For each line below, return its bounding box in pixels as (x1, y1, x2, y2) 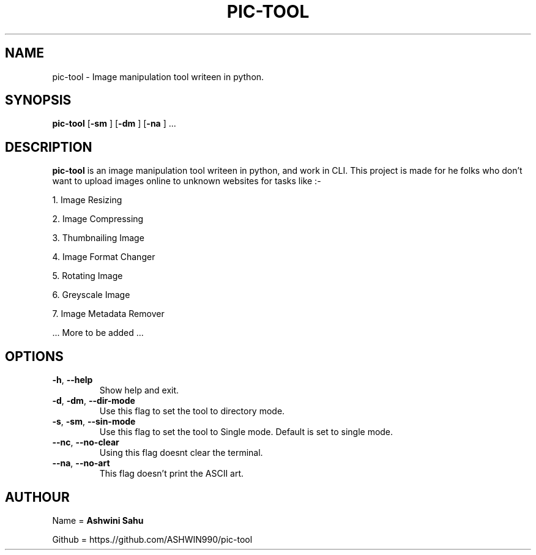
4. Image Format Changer (52, 251, 155, 263)
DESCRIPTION (5, 139, 92, 155)
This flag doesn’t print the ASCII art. (99, 468, 244, 479)
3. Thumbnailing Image (52, 233, 144, 244)
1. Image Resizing (52, 195, 122, 206)
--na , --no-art (52, 458, 110, 469)
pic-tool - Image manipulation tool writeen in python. (52, 71, 264, 82)
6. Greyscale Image (52, 289, 130, 300)
